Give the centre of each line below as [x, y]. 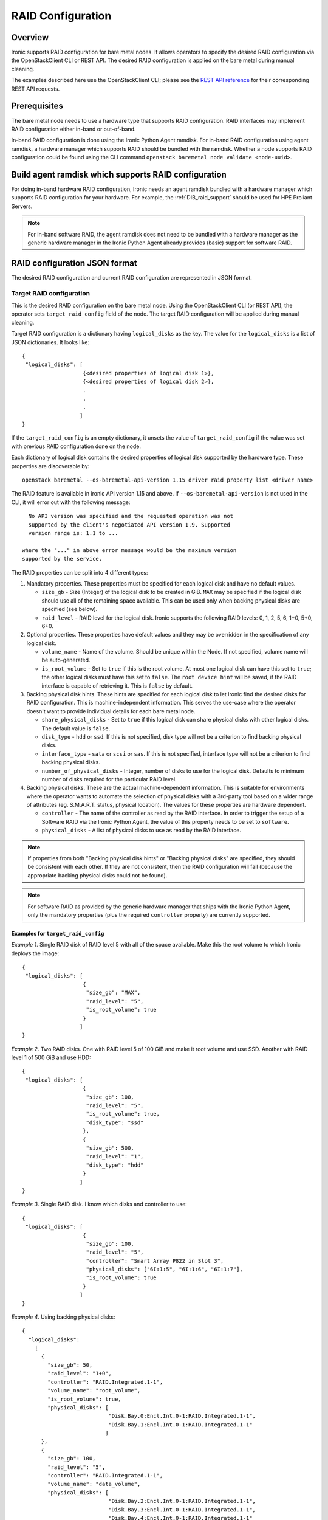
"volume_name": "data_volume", [94, 1484]
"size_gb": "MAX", [113, 993]
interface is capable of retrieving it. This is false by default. [117, 686]
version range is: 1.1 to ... [73, 533]
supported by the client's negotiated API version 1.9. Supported [129, 525]
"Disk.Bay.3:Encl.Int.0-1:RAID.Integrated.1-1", [182, 1510]
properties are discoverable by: [50, 466]
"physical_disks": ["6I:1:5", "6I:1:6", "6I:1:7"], [164, 1270]
